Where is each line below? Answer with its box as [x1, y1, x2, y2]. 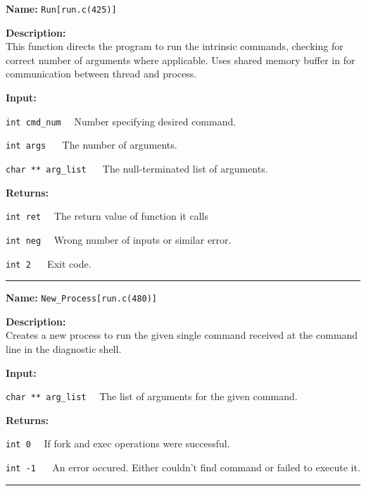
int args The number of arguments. [6, 137, 177, 152]
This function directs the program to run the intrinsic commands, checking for [6, 39, 343, 54]
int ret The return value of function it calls [6, 209, 208, 223]
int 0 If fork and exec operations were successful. [6, 436, 230, 451]
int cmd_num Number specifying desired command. [6, 113, 236, 128]
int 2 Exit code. [6, 256, 91, 271]
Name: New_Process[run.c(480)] [6, 290, 158, 305]
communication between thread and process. [6, 66, 197, 81]
